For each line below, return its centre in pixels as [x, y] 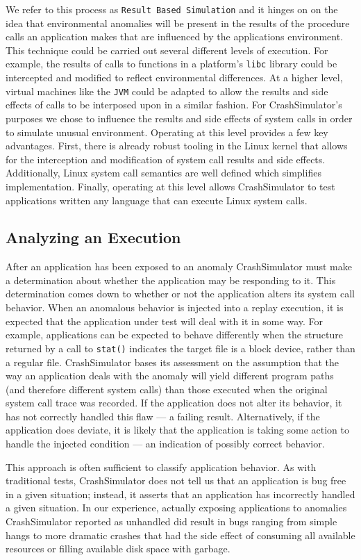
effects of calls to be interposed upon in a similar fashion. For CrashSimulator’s [174, 105]
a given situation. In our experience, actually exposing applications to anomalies [176, 508]
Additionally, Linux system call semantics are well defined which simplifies [163, 173]
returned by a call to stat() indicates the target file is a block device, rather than [180, 348]
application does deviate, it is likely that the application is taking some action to [177, 430]
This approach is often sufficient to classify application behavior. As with [161, 467]
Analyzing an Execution [93, 237]
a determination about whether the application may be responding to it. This [171, 280]
